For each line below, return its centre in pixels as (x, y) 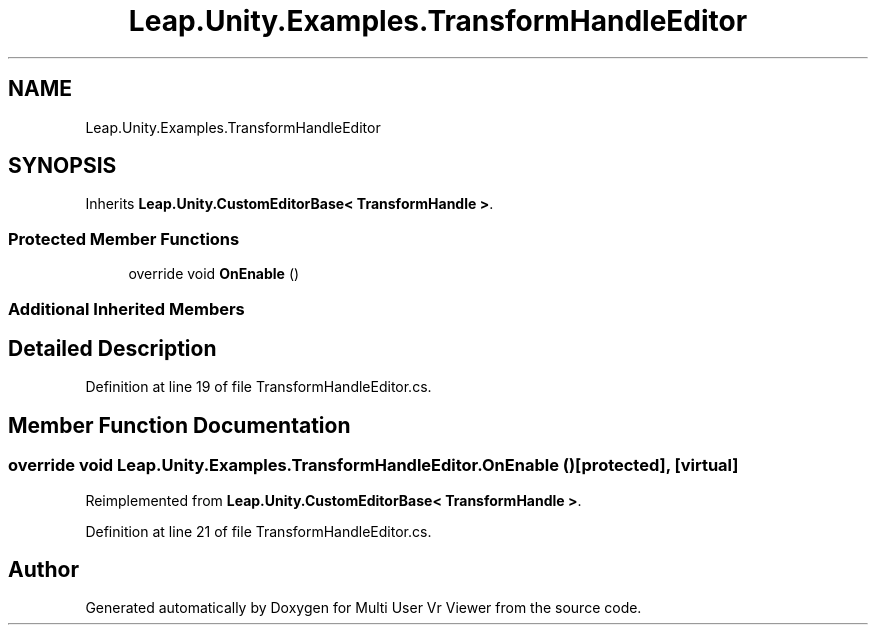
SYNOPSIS (62, 166)
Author (43, 570)
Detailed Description (112, 348)
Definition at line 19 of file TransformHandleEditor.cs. (258, 387)
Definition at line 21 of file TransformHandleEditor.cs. (258, 531)
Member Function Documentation (179, 425)
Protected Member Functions (124, 238)
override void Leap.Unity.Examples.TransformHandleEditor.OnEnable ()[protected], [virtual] (373, 465)
